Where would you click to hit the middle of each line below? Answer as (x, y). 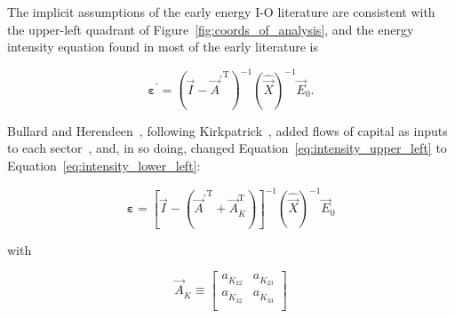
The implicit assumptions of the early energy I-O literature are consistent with (221, 12)
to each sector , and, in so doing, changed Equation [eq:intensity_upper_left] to (227, 148)
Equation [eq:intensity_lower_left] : (104, 165)
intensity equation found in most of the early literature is (163, 47)
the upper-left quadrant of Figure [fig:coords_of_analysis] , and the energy (211, 29)
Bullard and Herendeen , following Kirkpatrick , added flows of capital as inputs (227, 130)
